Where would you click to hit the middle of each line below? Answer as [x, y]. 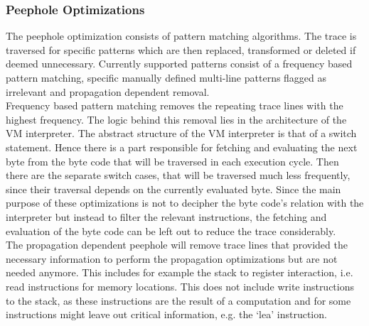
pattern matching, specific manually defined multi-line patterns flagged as [166, 77]
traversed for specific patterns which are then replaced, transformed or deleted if [181, 49]
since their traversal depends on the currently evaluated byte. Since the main [173, 189]
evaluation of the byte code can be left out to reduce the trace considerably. [171, 230]
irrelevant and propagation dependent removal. [108, 91]
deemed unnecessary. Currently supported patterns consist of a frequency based [179, 64]
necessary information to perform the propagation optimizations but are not [172, 258]
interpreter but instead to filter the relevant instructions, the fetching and [166, 216]
